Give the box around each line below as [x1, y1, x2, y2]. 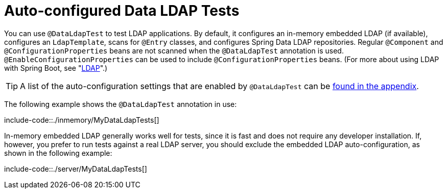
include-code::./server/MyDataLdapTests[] [4, 164, 147, 173]
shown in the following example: [4, 148, 112, 157]
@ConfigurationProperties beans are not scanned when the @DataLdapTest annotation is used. [4, 46, 344, 55]
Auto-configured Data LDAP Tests [4, 2, 240, 19]
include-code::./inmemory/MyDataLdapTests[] [4, 115, 159, 124]
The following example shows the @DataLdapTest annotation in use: [4, 99, 237, 108]
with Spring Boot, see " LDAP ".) [4, 63, 108, 72]
